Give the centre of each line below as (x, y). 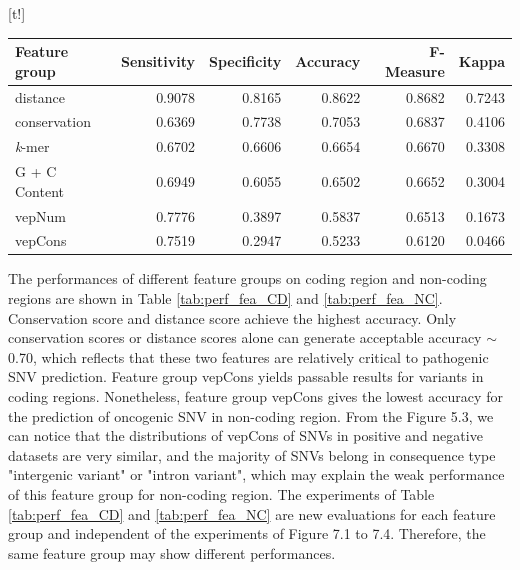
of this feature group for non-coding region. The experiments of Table (221, 493)
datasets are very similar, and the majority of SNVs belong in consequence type (252, 454)
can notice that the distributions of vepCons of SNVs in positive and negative (245, 435)
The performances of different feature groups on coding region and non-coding (247, 278)
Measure (415, 70)
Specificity (245, 60)
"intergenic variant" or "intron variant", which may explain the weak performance (256, 474)
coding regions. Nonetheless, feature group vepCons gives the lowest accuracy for (255, 396)
